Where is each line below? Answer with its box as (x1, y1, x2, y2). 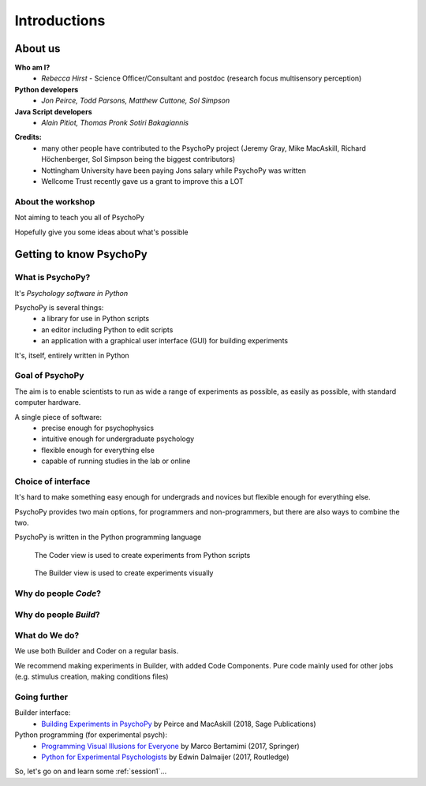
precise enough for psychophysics (41, 423, 154, 432)
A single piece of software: (14, 412, 103, 421)
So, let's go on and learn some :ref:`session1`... (14, 766, 167, 777)
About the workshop (14, 196, 95, 207)
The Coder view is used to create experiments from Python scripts (34, 550, 251, 560)
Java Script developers (14, 107, 92, 116)
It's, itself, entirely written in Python (14, 350, 129, 360)
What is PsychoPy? (14, 272, 91, 283)
